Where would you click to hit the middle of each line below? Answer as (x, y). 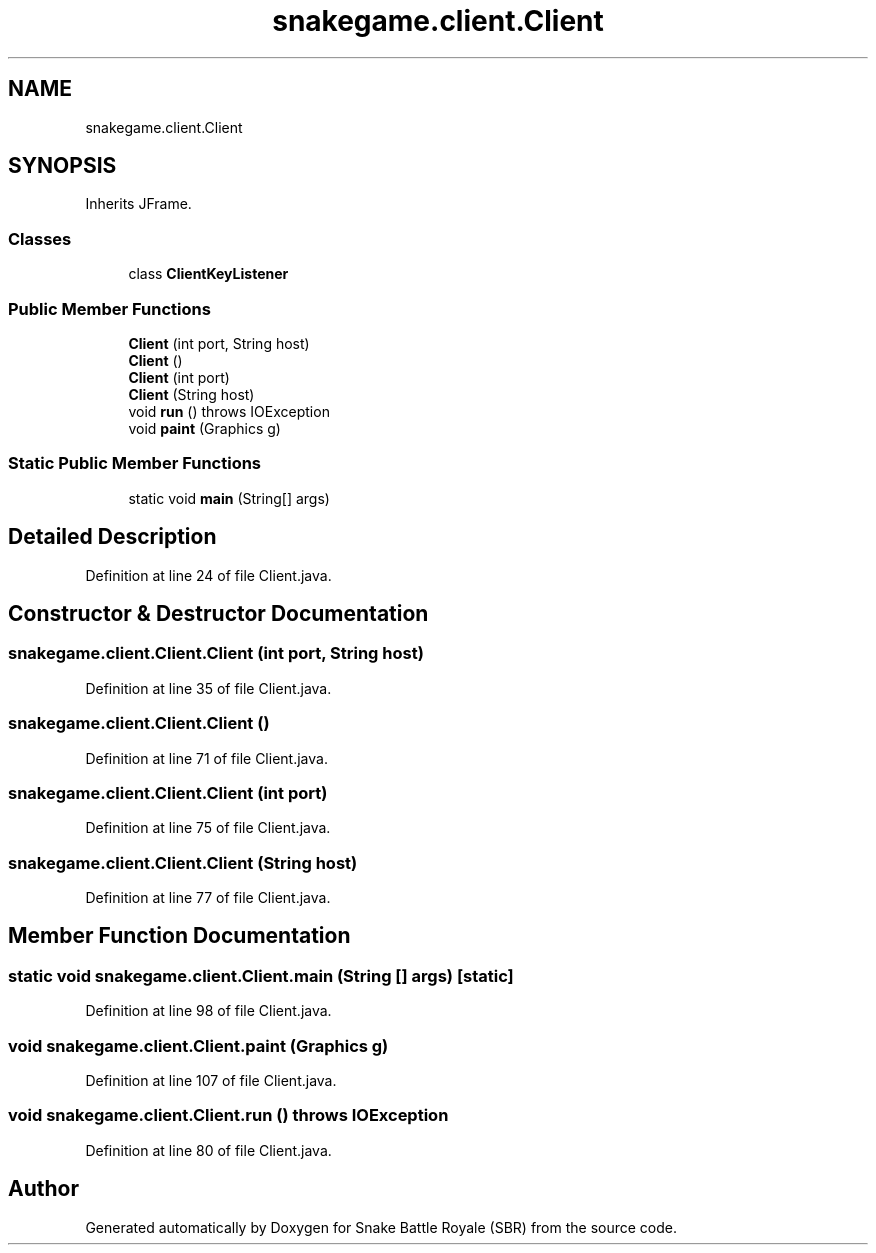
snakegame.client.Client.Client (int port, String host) (216, 653)
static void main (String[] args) (229, 498)
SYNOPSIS (62, 166)
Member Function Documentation (179, 936)
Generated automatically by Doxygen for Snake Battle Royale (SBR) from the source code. (381, 1227)
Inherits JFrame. (138, 204)
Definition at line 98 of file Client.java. (208, 1011)
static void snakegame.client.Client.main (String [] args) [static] (261, 975)
